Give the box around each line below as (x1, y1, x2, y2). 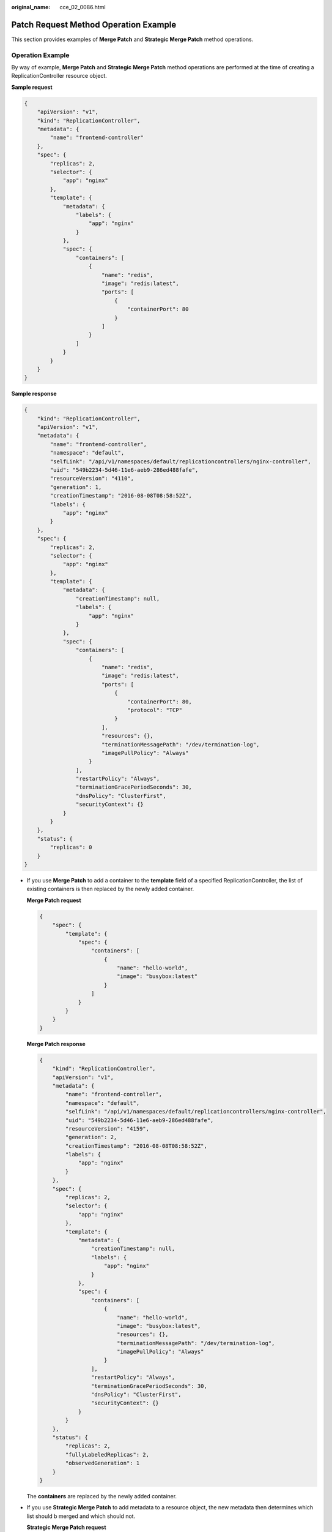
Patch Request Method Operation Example (11, 19, 177, 30)
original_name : (11, 4, 51, 10)
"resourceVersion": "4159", (65, 1125, 150, 1132)
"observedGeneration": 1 (65, 1460, 140, 1467)
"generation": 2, (65, 1134, 117, 1141)
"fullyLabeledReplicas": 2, (65, 1451, 150, 1458)
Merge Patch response (26, 1040, 86, 1047)
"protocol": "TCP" (127, 707, 183, 713)
